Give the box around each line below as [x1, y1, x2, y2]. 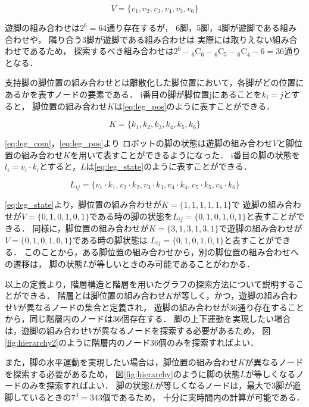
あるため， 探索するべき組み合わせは [29, 45, 174, 57]
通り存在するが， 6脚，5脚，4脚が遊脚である [107, 21, 280, 33]
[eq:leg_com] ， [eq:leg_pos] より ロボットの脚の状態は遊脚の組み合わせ [5, 137, 273, 149]
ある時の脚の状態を [97, 209, 173, 222]
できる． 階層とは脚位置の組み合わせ [21, 289, 166, 302]
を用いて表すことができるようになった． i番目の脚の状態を [70, 148, 300, 161]
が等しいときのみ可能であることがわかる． [88, 258, 255, 270]
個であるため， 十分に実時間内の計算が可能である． [102, 391, 305, 403]
